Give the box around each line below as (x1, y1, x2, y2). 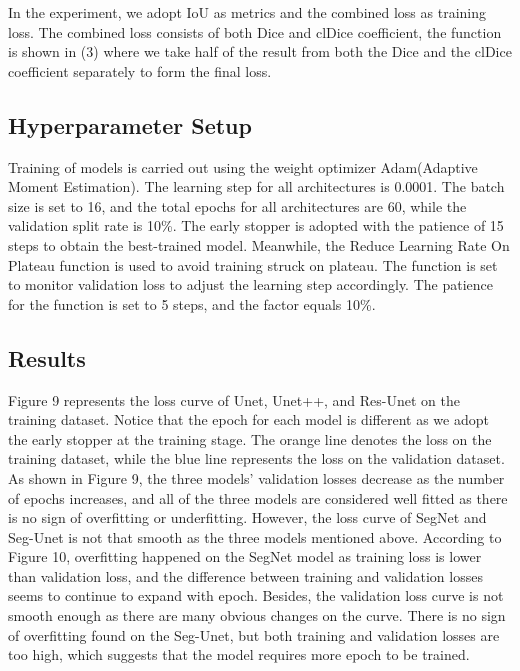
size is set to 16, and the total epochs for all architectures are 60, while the (8, 195, 467, 216)
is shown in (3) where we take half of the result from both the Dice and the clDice (8, 41, 512, 62)
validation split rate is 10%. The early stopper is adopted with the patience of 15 (8, 215, 504, 236)
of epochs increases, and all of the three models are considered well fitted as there (8, 487, 508, 508)
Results (8, 342, 86, 373)
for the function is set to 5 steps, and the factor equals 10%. (8, 293, 376, 314)
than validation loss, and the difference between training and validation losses (8, 565, 483, 586)
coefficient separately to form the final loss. (8, 60, 272, 81)
